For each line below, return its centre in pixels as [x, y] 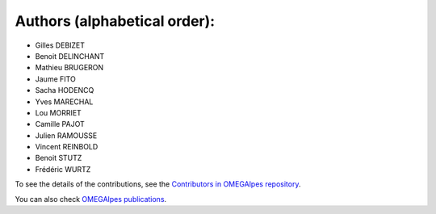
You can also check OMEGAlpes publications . [91, 199]
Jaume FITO [55, 79]
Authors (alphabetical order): [115, 21]
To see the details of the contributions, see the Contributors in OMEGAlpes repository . [158, 184]
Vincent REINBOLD [67, 147]
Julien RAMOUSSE [66, 135]
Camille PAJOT [60, 124]
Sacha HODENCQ [65, 90]
